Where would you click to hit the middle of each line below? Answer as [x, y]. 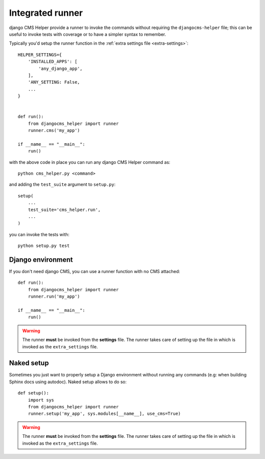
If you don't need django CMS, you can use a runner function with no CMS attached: [94, 271]
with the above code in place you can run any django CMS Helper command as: [90, 162]
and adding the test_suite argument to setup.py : [62, 184]
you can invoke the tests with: [39, 234]
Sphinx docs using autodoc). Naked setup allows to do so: [68, 382]
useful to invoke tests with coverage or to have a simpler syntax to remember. [88, 34]
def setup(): [33, 393]
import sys [41, 400]
